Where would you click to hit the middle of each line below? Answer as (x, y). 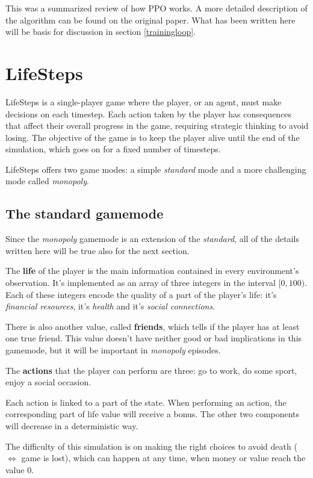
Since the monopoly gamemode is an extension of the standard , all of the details (152, 239)
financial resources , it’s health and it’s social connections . (110, 306)
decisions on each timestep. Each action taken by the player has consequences (149, 113)
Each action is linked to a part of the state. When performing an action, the (146, 402)
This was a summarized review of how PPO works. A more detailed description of (156, 8)
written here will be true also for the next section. (98, 250)
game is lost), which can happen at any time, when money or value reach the (163, 458)
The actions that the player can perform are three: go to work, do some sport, (151, 370)
